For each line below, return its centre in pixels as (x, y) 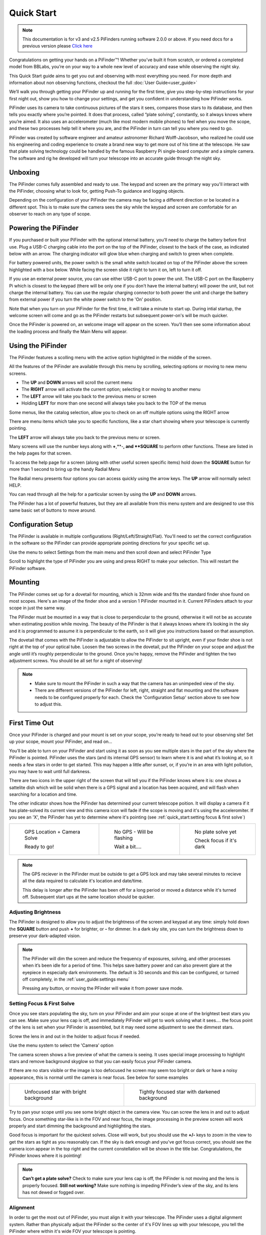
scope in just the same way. (37, 608)
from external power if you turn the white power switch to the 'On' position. (85, 299)
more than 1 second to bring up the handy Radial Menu (65, 469)
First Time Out (32, 723)
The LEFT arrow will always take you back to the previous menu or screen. (85, 437)
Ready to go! (39, 846)
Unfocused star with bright (55, 1092)
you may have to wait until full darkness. (50, 771)
